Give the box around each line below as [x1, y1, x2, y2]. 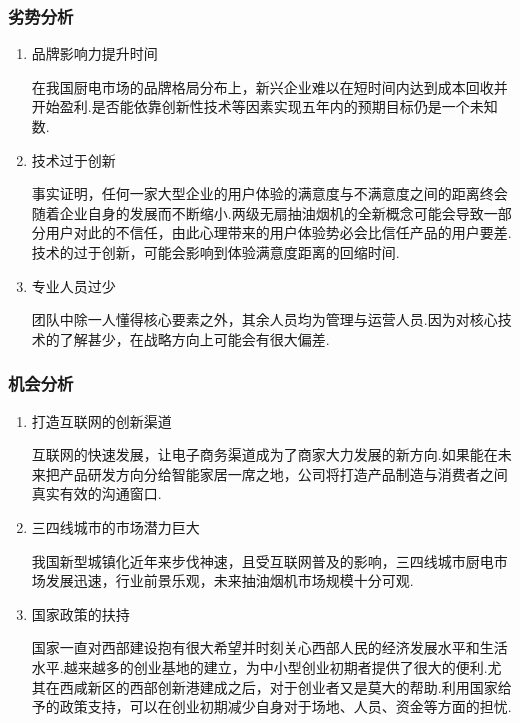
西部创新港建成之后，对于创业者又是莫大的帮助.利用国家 [129, 676, 498, 697]
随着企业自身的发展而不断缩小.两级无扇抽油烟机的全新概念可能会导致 [31, 202, 484, 223]
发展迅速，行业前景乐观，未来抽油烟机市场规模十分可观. [45, 570, 414, 591]
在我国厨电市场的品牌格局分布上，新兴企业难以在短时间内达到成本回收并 [31, 76, 508, 97]
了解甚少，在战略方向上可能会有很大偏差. [59, 328, 330, 349]
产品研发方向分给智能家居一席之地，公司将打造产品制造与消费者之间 [59, 463, 508, 484]
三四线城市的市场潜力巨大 [31, 516, 200, 537]
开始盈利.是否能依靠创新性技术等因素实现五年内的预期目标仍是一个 [31, 96, 470, 117]
